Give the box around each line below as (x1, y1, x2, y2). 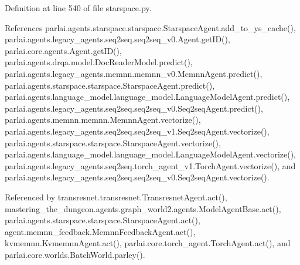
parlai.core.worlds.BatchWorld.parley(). (5, 248, 145, 260)
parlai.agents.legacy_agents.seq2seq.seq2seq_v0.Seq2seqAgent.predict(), (5, 102, 263, 114)
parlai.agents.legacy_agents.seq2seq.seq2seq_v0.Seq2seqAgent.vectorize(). (5, 171, 270, 183)
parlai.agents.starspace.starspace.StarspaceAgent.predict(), (5, 79, 215, 91)
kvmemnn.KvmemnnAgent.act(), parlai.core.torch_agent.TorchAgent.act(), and (5, 237, 291, 249)
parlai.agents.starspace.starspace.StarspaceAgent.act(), (5, 214, 200, 226)
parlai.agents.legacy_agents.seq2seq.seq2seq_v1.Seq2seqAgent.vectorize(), (5, 125, 270, 137)
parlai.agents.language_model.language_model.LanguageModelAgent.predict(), (5, 90, 290, 103)
